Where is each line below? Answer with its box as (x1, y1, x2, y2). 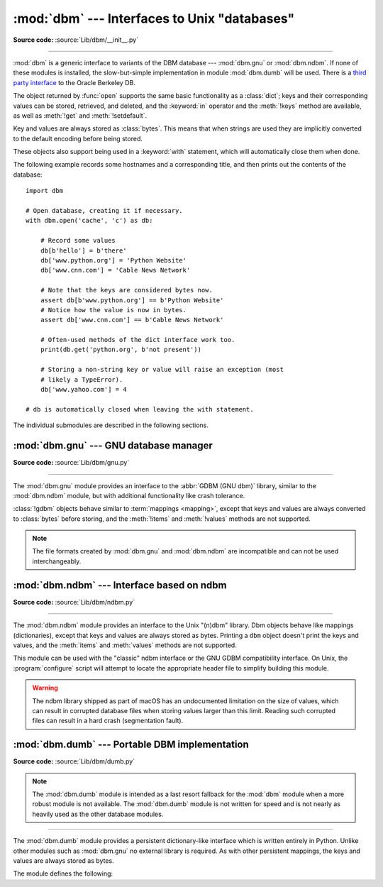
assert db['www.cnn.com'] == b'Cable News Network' (40, 316, 224, 324)
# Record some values (40, 236, 116, 245)
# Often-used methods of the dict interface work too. (40, 336, 235, 344)
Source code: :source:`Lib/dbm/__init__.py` (13, 35, 138, 44)
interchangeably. (32, 557, 82, 566)
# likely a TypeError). (40, 375, 123, 383)
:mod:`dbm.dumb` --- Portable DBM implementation (13, 739, 250, 751)
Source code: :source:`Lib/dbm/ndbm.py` (13, 597, 135, 606)
